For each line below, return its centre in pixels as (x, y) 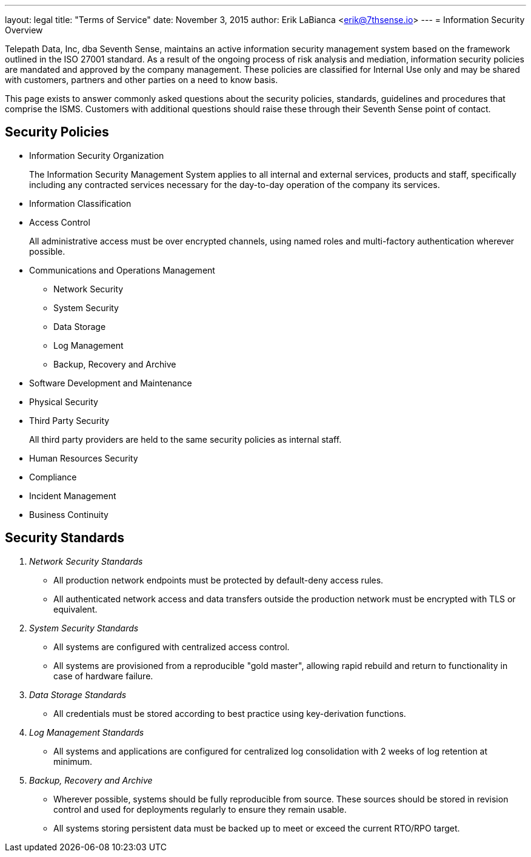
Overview (24, 30)
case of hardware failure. (103, 676)
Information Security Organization (97, 155)
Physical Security (64, 402)
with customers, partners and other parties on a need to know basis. (142, 80)
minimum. (73, 761)
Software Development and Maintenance (111, 383)
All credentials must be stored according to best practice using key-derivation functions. (230, 713)
